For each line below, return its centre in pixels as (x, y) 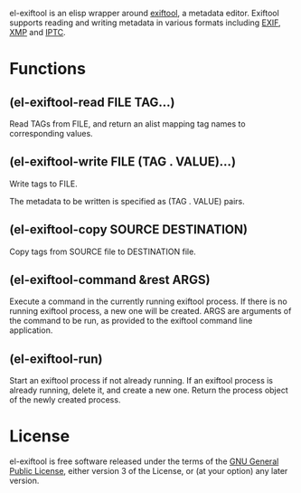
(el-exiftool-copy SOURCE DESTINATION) (129, 230)
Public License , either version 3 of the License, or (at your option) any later (149, 471)
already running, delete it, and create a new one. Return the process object (149, 390)
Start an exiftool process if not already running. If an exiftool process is (141, 381)
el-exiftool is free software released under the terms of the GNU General (144, 461)
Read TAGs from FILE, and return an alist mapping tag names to (127, 124)
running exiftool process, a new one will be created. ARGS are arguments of (150, 311)
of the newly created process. (65, 400)
